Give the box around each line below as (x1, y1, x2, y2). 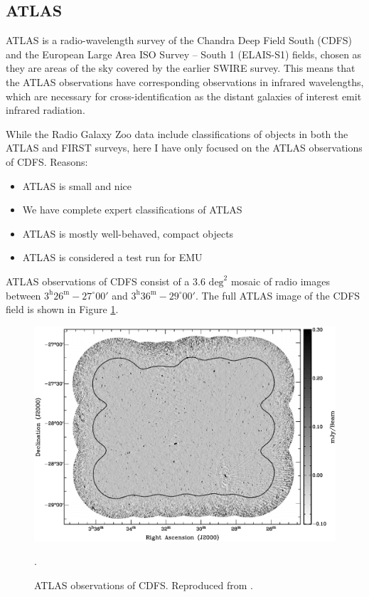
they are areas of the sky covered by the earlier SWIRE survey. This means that (6, 60, 355, 75)
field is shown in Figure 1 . (6, 302, 119, 317)
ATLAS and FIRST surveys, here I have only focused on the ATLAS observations (6, 140, 363, 155)
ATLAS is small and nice (22, 178, 132, 193)
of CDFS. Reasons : (6, 154, 88, 169)
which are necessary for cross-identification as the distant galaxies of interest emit (6, 88, 362, 103)
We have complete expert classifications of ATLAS (22, 202, 242, 217)
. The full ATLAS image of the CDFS (195, 287, 360, 302)
